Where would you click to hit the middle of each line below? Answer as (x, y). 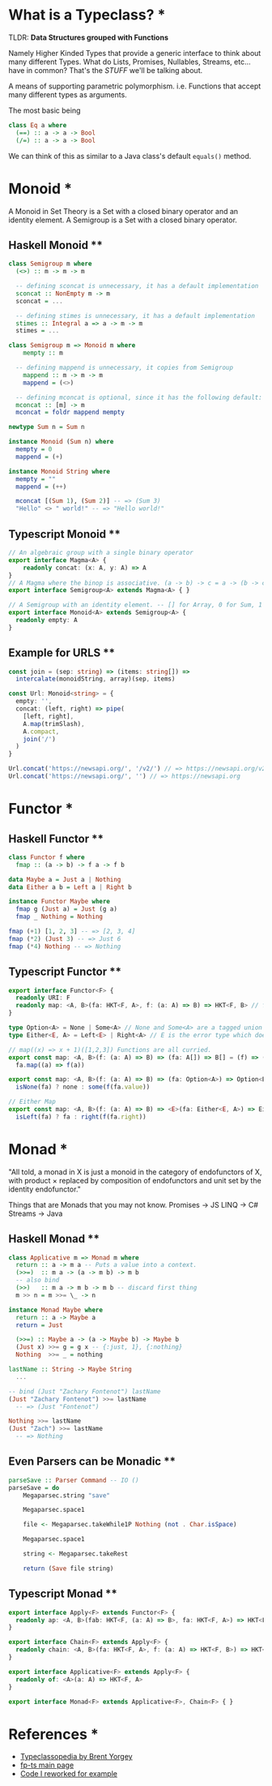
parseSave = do (34, 1488)
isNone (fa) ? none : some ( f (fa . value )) (83, 1087)
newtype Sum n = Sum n (47, 427)
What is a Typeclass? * (87, 15)
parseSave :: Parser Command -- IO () (74, 1480)
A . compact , (41, 732)
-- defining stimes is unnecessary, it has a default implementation (135, 316)
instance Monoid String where (59, 471)
